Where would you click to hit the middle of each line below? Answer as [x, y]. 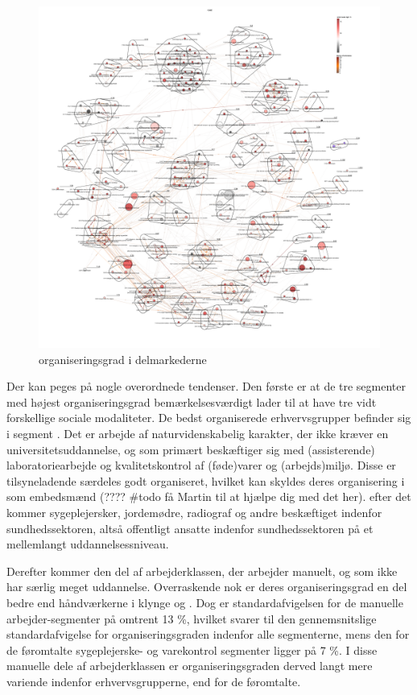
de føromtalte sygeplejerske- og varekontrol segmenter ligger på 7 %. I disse [192, 649]
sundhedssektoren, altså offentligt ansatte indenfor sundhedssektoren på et [190, 528]
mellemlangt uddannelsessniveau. [88, 544]
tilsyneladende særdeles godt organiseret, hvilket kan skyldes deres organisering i [206, 480]
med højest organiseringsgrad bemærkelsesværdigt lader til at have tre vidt [192, 401]
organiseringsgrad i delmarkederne [123, 359]
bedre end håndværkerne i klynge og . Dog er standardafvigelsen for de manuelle [205, 602]
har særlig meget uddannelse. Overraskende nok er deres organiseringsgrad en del [207, 587]
